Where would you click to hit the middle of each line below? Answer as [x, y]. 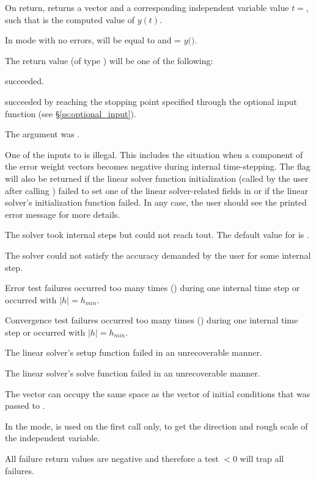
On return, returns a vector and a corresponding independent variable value [147, 7]
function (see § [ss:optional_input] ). [71, 113]
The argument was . [42, 134]
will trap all [262, 459]
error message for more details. [63, 214]
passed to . [25, 405]
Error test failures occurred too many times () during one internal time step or [152, 288]
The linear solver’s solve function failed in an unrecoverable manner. [133, 373]
